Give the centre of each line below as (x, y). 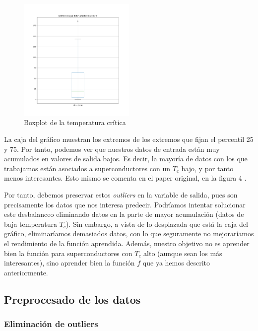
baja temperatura (31, 224)
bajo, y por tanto (207, 168)
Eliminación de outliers (51, 324)
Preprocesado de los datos (72, 299)
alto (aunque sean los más (183, 253)
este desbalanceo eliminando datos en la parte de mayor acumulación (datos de (124, 214)
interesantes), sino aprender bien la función (69, 263)
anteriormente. (26, 272)
